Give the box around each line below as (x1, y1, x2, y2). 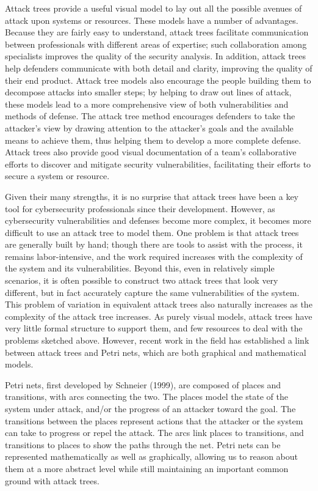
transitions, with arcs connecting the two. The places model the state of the (5, 390, 288, 403)
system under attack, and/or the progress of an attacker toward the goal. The (5, 402, 296, 415)
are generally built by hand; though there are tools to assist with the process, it (5, 238, 303, 251)
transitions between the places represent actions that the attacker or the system (5, 414, 303, 427)
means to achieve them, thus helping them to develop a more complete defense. (5, 133, 302, 146)
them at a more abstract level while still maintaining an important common (5, 462, 289, 474)
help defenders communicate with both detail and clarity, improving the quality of (5, 61, 313, 74)
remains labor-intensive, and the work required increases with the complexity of (5, 249, 303, 262)
